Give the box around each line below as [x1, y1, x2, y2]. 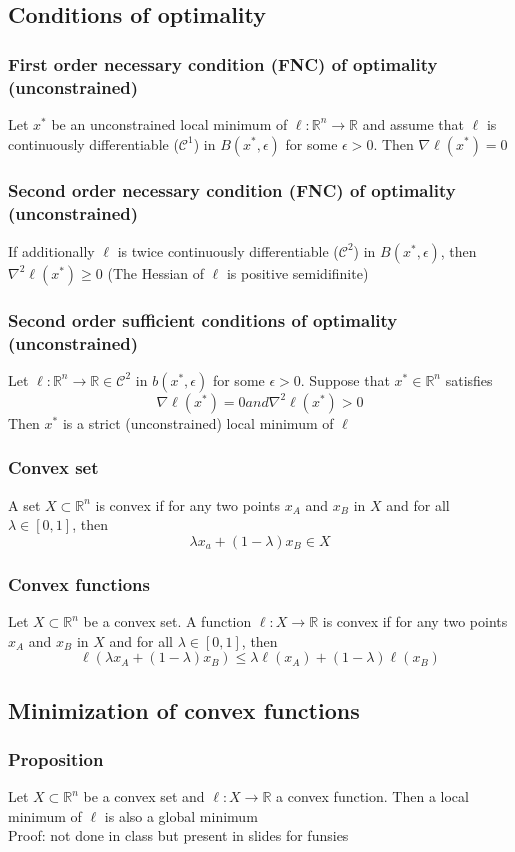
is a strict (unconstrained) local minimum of [62, 412, 334, 433]
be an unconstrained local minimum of [51, 113, 288, 134]
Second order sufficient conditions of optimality [8, 307, 398, 332]
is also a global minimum [104, 805, 258, 826]
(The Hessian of [107, 262, 205, 283]
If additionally [8, 240, 95, 261]
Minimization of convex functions [8, 694, 360, 725]
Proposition [8, 746, 104, 771]
